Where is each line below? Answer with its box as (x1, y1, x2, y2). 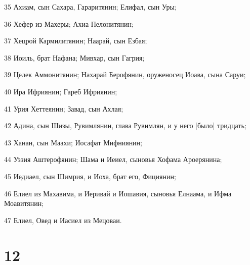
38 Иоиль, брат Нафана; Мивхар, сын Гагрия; (4, 52, 145, 63)
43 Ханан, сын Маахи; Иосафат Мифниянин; (4, 137, 142, 147)
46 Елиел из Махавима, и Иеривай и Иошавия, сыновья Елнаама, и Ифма (4, 188, 232, 198)
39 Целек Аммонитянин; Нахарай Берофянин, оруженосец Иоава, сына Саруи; (4, 69, 246, 80)
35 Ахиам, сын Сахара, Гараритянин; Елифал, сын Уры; (4, 2, 177, 12)
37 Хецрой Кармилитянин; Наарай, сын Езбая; (4, 35, 147, 46)
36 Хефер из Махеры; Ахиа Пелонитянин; (4, 18, 134, 29)
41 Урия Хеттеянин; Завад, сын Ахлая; (4, 103, 123, 114)
